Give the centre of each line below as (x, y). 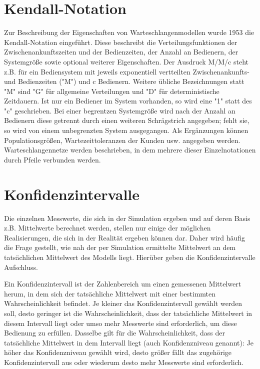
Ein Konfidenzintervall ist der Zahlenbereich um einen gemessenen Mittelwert (123, 284)
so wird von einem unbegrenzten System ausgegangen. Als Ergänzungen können (126, 130)
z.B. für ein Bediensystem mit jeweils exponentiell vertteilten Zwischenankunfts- (127, 71)
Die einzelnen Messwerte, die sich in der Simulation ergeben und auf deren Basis (127, 218)
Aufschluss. (21, 267)
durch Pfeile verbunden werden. (52, 159)
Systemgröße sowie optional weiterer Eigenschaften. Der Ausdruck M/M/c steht (126, 61)
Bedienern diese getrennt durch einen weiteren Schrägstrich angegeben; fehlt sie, (127, 120)
